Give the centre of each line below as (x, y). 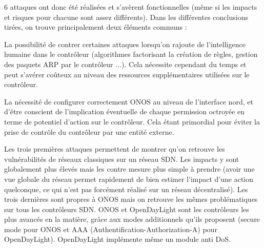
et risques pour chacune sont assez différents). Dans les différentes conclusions (126, 17)
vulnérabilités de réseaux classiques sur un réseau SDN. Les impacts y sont (122, 159)
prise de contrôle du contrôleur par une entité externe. (89, 131)
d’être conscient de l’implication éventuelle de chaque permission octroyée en (124, 111)
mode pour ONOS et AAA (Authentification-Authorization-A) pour (111, 229)
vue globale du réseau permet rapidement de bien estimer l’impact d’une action (129, 179)
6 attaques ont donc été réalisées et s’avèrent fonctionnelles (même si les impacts (131, 7)
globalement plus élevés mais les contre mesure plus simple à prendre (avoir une (129, 169)
